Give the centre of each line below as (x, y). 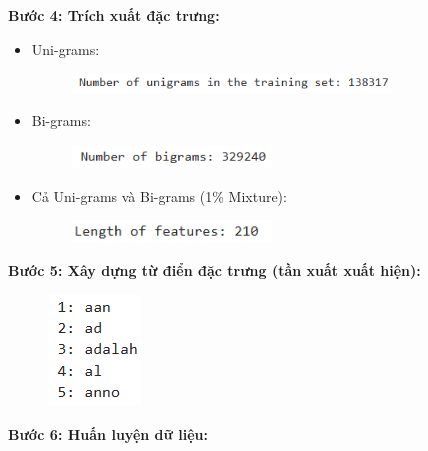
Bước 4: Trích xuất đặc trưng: (114, 15)
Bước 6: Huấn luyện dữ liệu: (108, 433)
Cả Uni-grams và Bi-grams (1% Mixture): (159, 195)
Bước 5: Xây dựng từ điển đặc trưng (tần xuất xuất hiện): (214, 270)
